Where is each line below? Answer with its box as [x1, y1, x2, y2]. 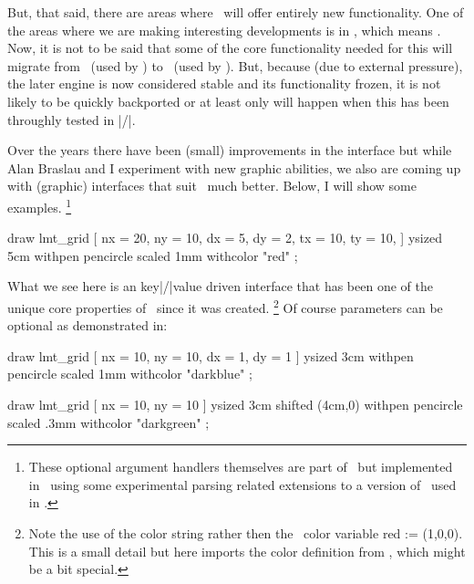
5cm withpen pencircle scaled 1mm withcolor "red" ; [7, 245, 298, 265]
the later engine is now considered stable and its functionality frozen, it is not [7, 74, 441, 93]
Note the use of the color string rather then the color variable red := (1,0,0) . [28, 523, 463, 542]
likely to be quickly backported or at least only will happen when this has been [7, 91, 449, 110]
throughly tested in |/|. [7, 109, 136, 129]
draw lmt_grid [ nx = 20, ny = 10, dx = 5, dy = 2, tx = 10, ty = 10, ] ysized [7, 228, 442, 247]
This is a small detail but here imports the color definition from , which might [28, 541, 466, 560]
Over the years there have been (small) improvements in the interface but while [7, 141, 452, 160]
